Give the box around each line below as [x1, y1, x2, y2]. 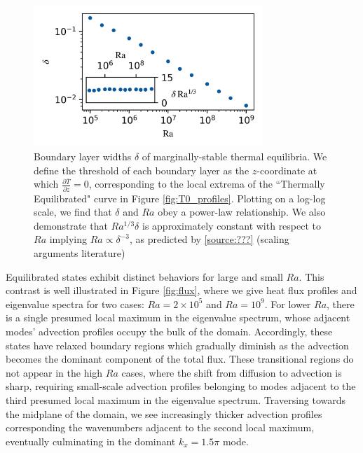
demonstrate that [34, 218, 108, 232]
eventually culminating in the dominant [6, 433, 176, 448]
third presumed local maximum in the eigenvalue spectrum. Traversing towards [6, 392, 346, 407]
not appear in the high [6, 365, 103, 379]
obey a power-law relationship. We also [158, 204, 326, 219]
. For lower [264, 296, 311, 311]
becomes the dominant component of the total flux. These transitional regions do [6, 351, 354, 366]
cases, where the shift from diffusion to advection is [121, 365, 342, 379]
